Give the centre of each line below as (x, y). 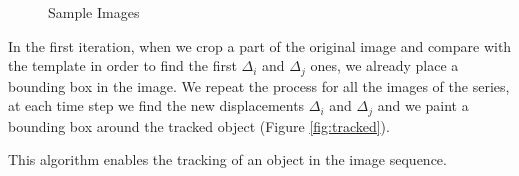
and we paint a (423, 105)
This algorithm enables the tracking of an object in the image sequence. (227, 159)
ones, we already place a (384, 65)
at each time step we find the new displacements (156, 105)
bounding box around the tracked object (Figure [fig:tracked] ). (199, 125)
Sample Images (94, 12)
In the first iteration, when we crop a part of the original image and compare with (260, 45)
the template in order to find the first (122, 65)
